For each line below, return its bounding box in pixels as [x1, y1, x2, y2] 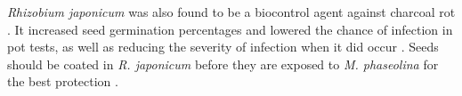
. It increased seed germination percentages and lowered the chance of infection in [7, 20, 453, 38]
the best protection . [7, 72, 118, 91]
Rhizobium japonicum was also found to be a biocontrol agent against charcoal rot [7, 3, 456, 20]
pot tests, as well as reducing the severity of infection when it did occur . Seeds [7, 37, 439, 56]
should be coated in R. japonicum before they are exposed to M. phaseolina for [7, 54, 439, 73]
